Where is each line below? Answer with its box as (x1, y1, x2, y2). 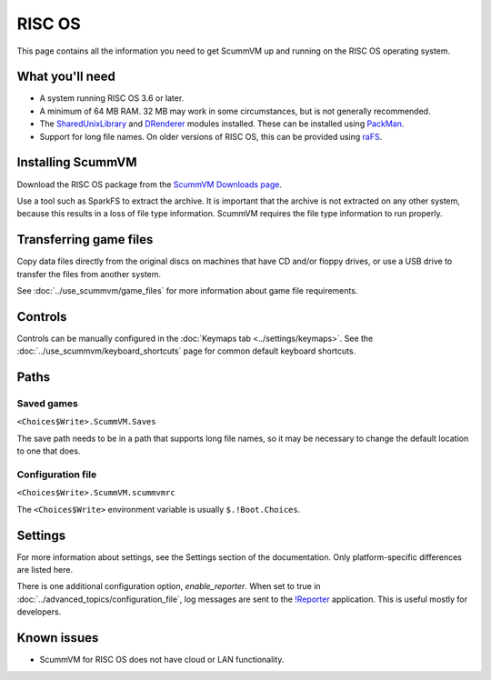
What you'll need (16, 69, 115, 85)
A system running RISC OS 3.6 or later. (39, 93, 185, 104)
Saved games (16, 397, 79, 410)
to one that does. (16, 445, 81, 456)
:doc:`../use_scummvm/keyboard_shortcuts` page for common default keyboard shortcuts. (16, 345, 356, 356)
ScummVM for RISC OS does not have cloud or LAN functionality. (39, 655, 285, 665)
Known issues (16, 630, 99, 645)
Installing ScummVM (16, 155, 137, 170)
